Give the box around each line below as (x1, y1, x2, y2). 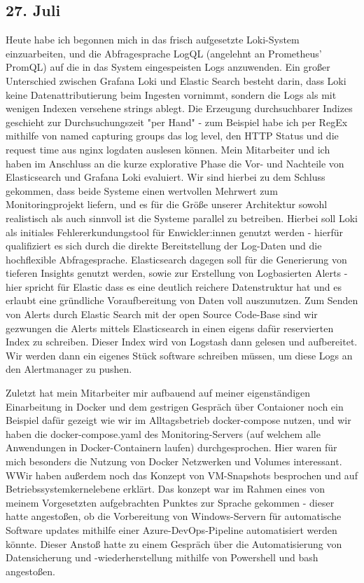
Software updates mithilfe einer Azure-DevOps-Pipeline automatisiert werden (6, 522, 337, 537)
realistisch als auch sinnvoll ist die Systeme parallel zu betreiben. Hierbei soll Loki (6, 210, 358, 225)
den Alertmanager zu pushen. (6, 362, 132, 376)
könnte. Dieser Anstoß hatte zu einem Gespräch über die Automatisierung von (6, 536, 342, 551)
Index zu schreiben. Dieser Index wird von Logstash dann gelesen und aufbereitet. (6, 334, 358, 349)
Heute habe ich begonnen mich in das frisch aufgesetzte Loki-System (6, 32, 300, 47)
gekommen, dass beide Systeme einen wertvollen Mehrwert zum (6, 183, 278, 198)
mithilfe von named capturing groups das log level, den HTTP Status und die (6, 128, 339, 143)
